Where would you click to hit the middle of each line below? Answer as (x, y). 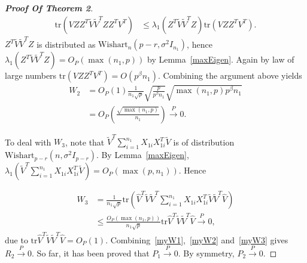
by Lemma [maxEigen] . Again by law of (221, 59)
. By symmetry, (206, 253)
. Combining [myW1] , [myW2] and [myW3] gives (197, 239)
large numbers (31, 75)
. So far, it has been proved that (91, 253)
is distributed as (66, 44)
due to (16, 239)
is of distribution (204, 142)
